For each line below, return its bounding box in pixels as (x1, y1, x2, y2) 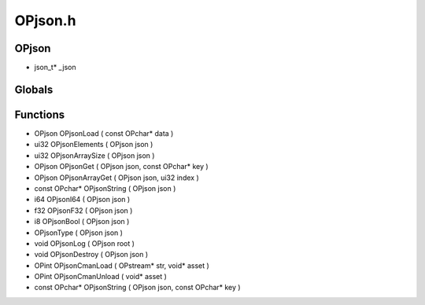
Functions (14, 108, 65, 121)
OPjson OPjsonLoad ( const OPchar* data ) (34, 128, 174, 138)
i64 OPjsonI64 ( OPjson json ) (34, 195, 131, 204)
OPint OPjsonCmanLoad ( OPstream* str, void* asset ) (34, 260, 210, 270)
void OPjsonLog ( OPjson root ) (34, 238, 135, 248)
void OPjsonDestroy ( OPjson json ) (34, 250, 149, 259)
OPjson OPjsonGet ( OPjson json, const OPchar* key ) (34, 162, 209, 171)
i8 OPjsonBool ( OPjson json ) (34, 217, 130, 226)
